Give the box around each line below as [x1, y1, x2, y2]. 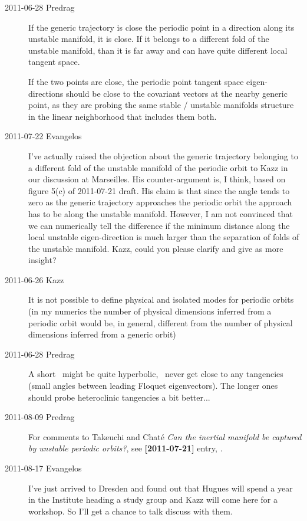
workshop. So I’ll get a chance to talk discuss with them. [28, 504, 233, 517]
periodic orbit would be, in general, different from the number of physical [28, 316, 293, 329]
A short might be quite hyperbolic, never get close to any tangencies [28, 368, 283, 380]
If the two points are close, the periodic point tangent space [28, 75, 244, 87]
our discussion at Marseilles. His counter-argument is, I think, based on [28, 173, 286, 185]
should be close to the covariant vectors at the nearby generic [65, 87, 288, 99]
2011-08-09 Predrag [5, 411, 75, 423]
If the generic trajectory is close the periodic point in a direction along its [28, 21, 295, 33]
